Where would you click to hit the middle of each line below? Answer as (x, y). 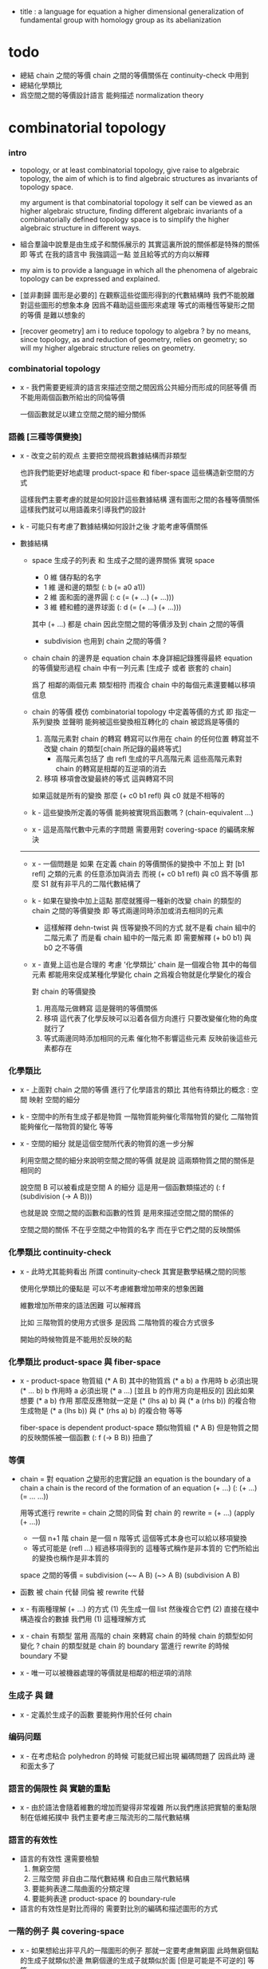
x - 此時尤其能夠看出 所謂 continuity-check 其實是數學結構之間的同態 (133, 1271)
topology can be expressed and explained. (90, 279)
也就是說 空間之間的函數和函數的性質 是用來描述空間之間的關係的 (126, 1213)
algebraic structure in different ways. (80, 228)
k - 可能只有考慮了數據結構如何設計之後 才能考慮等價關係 (114, 526)
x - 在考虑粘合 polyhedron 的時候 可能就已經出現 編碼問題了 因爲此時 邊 (137, 1756)
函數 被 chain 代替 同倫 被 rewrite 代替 (82, 1592)
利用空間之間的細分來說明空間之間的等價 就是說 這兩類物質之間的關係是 (137, 1160)
